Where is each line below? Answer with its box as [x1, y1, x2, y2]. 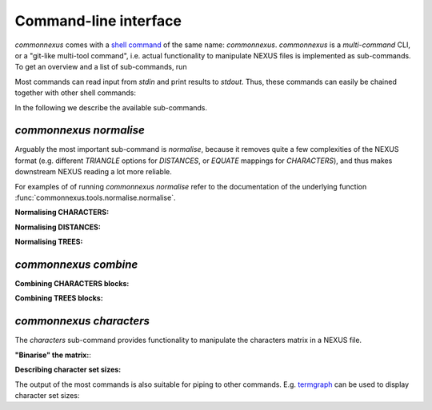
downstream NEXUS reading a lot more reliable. [14, 167, 172, 177]
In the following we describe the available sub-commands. [14, 102, 208, 112]
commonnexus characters [14, 314, 150, 328]
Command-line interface [14, 12, 182, 30]
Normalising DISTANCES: [14, 222, 102, 232]
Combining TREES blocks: [14, 293, 103, 303]
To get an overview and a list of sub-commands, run [14, 62, 187, 72]
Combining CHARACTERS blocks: [14, 279, 130, 289]
